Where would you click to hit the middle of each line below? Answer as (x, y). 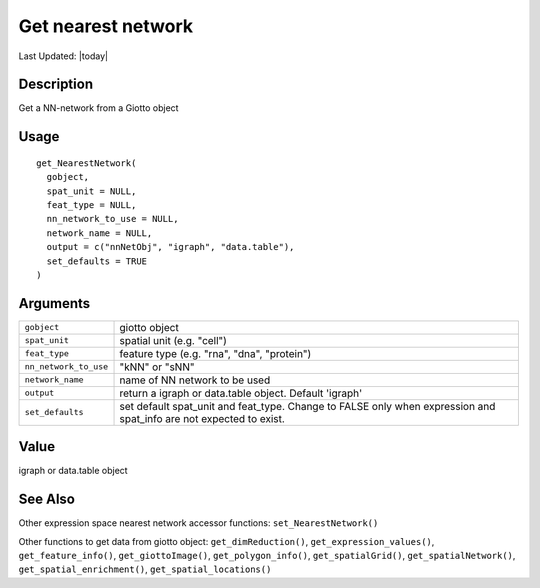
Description (56, 84)
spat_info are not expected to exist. (202, 418)
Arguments (54, 303)
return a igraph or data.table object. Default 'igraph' (241, 393)
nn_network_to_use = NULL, (112, 219)
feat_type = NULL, (91, 205)
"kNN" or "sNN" (157, 367)
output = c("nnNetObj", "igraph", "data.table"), (170, 247)
